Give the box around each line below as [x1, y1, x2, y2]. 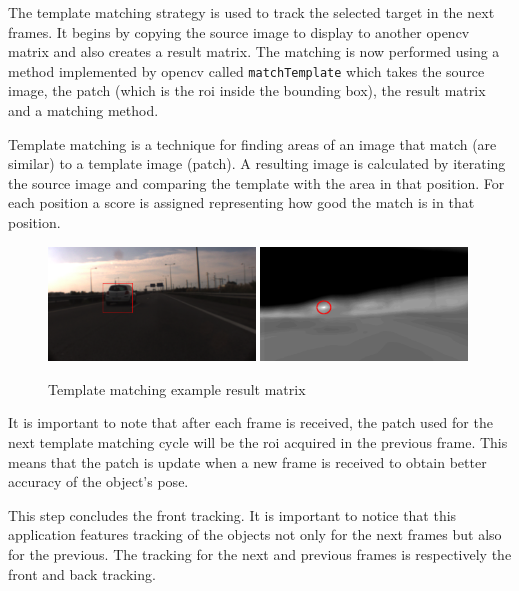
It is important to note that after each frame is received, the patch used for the [8, 412, 493, 433]
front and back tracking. [8, 563, 156, 584]
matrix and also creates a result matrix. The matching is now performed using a [8, 41, 500, 62]
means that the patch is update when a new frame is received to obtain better [8, 451, 487, 472]
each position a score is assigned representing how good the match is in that [8, 192, 475, 213]
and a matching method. [8, 100, 159, 121]
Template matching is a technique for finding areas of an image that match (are [8, 133, 497, 154]
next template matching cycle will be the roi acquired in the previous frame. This [8, 432, 508, 453]
